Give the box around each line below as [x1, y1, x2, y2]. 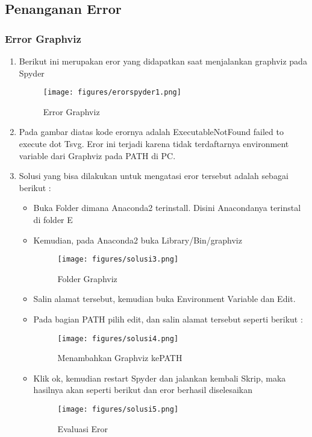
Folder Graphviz [57, 272, 117, 285]
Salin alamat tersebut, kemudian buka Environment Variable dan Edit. [33, 292, 296, 305]
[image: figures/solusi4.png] [57, 334, 179, 343]
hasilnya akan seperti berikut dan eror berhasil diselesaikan [33, 383, 253, 396]
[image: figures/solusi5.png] [57, 405, 179, 414]
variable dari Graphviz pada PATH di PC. [19, 149, 176, 162]
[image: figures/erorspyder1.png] [43, 88, 181, 97]
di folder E [33, 213, 73, 225]
